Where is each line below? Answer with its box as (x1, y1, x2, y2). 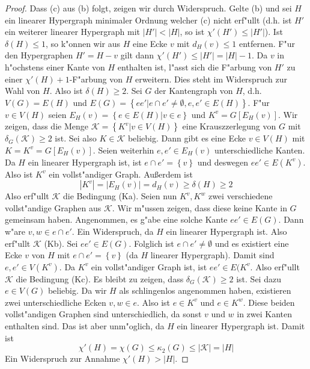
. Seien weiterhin (93, 143, 154, 156)
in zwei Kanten (237, 308, 293, 320)
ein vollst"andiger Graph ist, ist (91, 260, 207, 273)
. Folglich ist (129, 237, 174, 249)
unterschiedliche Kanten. (214, 143, 305, 156)
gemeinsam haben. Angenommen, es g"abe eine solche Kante (5, 213, 228, 226)
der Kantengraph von (154, 84, 233, 97)
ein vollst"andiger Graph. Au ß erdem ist (49, 167, 193, 180)
